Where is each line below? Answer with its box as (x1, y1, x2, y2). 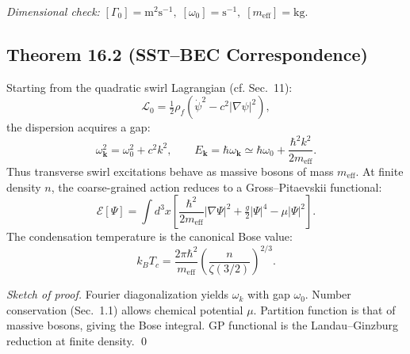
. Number (305, 286, 351, 303)
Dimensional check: (6, 3, 100, 19)
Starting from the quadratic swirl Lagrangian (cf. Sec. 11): (6, 78, 293, 95)
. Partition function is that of (253, 301, 396, 318)
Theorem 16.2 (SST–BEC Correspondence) (6, 41, 368, 66)
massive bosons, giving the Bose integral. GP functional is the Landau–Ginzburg (6, 317, 399, 333)
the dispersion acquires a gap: (6, 119, 151, 135)
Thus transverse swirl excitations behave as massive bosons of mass (6, 163, 334, 179)
